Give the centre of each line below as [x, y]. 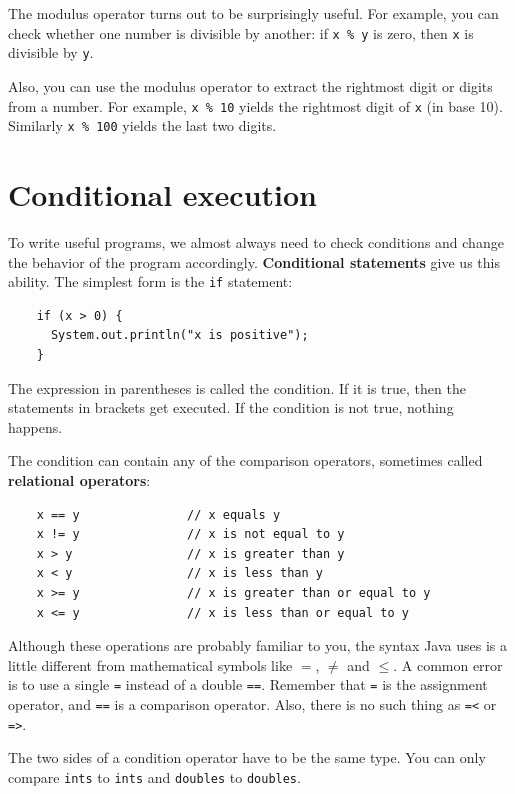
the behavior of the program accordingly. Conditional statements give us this [254, 261]
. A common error [448, 664]
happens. [35, 426]
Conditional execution [162, 194]
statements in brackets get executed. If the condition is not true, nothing [231, 407]
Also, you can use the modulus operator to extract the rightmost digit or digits [250, 85]
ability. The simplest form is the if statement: [150, 281]
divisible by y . [51, 52]
